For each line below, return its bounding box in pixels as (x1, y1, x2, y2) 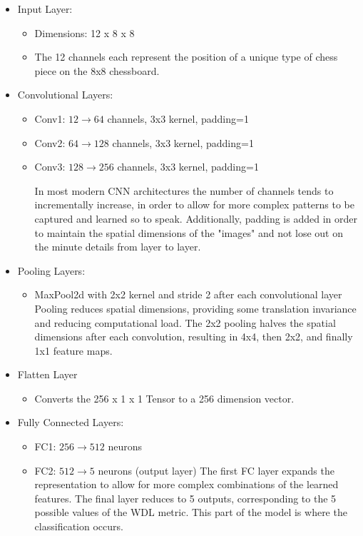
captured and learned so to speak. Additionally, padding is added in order (34, 211, 357, 226)
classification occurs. (34, 519, 123, 534)
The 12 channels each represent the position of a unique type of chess (34, 49, 338, 64)
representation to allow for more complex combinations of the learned (34, 477, 339, 492)
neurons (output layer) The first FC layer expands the (98, 462, 334, 477)
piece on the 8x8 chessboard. (34, 63, 160, 78)
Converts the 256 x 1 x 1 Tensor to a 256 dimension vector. (34, 390, 295, 405)
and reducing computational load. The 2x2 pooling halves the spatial (34, 315, 336, 330)
